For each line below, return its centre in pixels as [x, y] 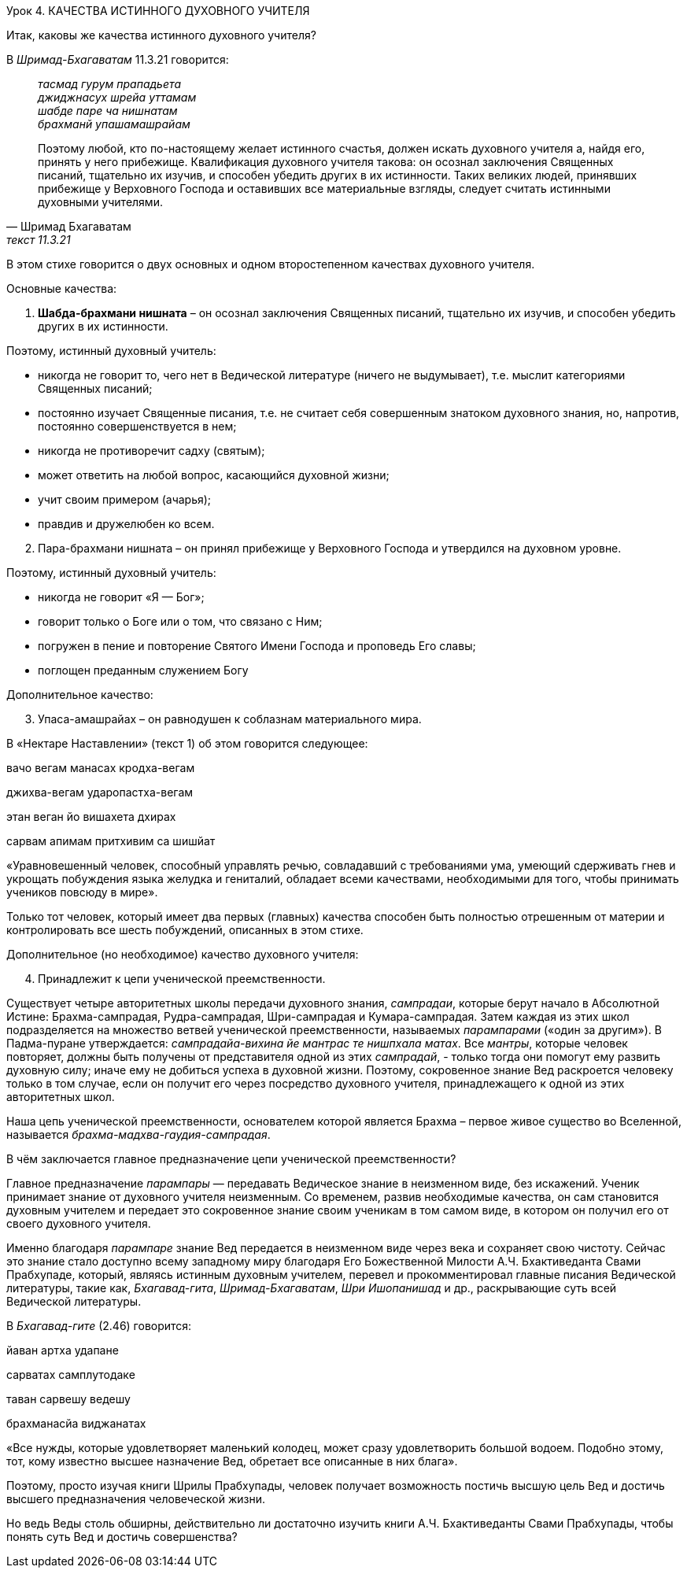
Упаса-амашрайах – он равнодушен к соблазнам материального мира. [230, 719]
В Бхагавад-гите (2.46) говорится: [99, 1326]
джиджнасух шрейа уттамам [117, 97]
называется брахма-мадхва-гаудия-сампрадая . [139, 1134]
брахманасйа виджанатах [76, 1423]
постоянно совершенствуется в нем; [137, 426]
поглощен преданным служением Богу [143, 670]
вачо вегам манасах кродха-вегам [101, 768]
